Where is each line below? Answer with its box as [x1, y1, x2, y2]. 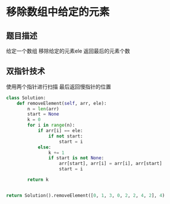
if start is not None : [48, 155, 104, 161]
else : [37, 144, 51, 150]
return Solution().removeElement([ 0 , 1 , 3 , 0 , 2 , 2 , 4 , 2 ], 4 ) [6, 192, 165, 198]
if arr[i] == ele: [37, 128, 83, 134]
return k [27, 177, 49, 183]
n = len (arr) [27, 106, 60, 112]
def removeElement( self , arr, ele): [17, 100, 107, 106]
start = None [27, 111, 60, 117]
